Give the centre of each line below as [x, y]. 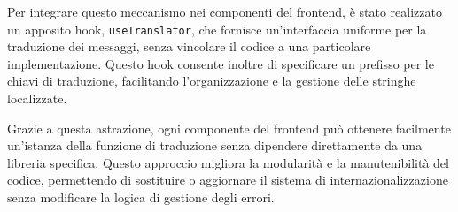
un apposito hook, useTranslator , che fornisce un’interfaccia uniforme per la [217, 29]
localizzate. [37, 98]
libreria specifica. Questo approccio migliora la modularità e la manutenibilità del [228, 162]
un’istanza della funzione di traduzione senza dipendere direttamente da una [215, 145]
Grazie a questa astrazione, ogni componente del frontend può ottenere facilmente [229, 128]
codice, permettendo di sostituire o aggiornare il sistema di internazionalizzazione [228, 180]
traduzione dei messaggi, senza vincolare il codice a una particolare [189, 46]
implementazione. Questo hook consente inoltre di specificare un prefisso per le [221, 63]
